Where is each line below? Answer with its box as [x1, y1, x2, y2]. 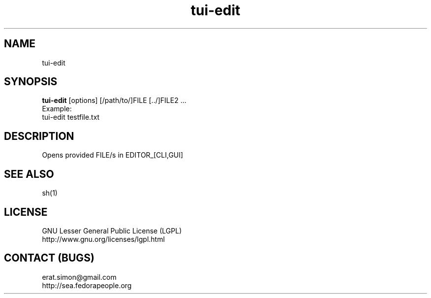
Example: [42, 104, 72, 113]
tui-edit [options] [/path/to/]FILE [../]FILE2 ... [42, 96, 186, 105]
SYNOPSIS [4, 75, 58, 88]
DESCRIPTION [4, 130, 74, 142]
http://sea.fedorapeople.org [42, 281, 132, 290]
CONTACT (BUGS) [4, 252, 94, 265]
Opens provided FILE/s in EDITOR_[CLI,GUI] [42, 151, 184, 160]
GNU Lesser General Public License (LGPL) [42, 226, 182, 235]
